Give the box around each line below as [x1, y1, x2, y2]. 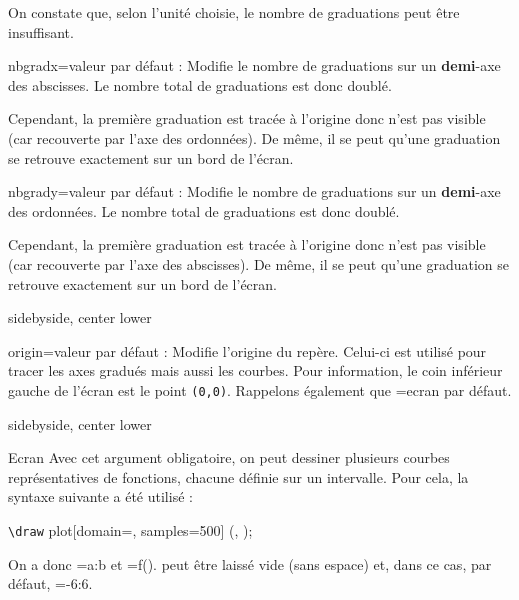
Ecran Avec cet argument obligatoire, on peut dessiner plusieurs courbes [8, 447, 450, 468]
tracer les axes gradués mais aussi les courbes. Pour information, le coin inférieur [8, 360, 503, 381]
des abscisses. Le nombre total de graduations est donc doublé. [8, 74, 392, 95]
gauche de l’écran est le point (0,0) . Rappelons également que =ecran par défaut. [8, 379, 512, 400]
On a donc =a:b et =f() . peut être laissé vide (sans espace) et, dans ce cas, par [8, 553, 492, 574]
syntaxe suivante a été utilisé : [8, 486, 193, 507]
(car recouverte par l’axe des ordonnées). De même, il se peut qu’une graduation [8, 127, 501, 148]
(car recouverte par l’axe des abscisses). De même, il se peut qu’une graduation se [8, 253, 509, 274]
